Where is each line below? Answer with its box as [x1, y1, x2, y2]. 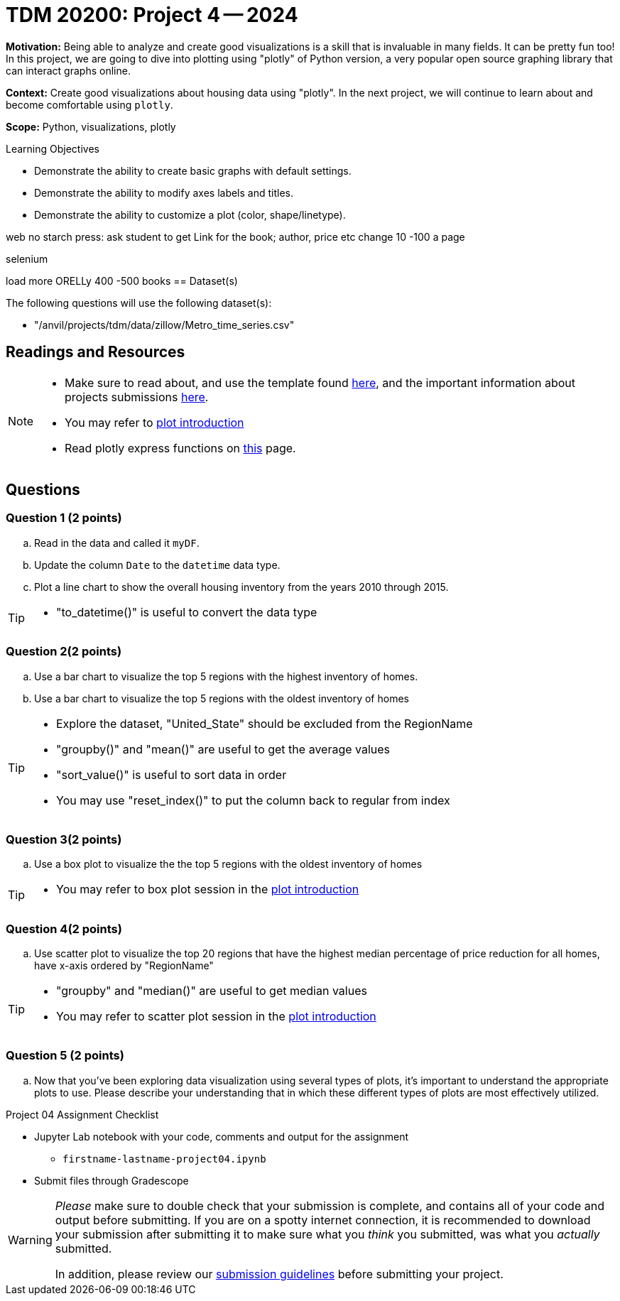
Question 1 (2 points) [6, 511, 122, 526]
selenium [6, 252, 48, 265]
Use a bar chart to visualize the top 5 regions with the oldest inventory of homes [34, 692, 409, 704]
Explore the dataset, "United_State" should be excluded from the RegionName [56, 716, 473, 731]
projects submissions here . [65, 389, 209, 404]
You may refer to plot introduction [65, 415, 244, 430]
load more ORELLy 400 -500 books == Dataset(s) [6, 274, 238, 287]
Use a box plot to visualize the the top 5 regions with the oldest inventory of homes [34, 858, 423, 871]
